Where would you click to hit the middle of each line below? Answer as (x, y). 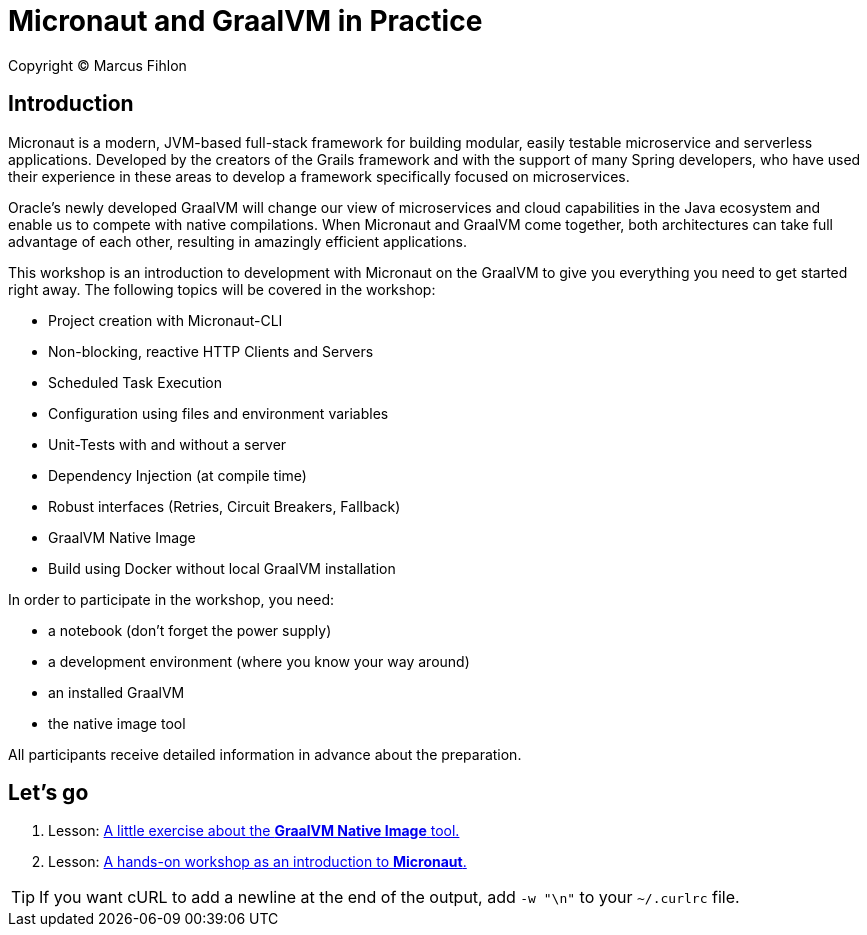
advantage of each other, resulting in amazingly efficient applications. (237, 241)
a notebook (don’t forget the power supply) (190, 630)
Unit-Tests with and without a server (167, 444)
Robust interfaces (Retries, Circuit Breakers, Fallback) (224, 506)
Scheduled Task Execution (135, 382)
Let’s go (48, 793)
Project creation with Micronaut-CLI (165, 320)
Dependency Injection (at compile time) (177, 475)
